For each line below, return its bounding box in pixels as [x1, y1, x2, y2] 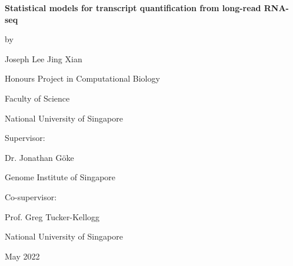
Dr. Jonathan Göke [5, 151, 74, 163]
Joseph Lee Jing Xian [5, 52, 82, 65]
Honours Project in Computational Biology [5, 72, 160, 85]
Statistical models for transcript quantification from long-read [5, 2, 261, 14]
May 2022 [5, 250, 40, 262]
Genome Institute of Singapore [5, 171, 116, 183]
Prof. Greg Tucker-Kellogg [5, 210, 100, 223]
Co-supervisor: [5, 190, 57, 203]
